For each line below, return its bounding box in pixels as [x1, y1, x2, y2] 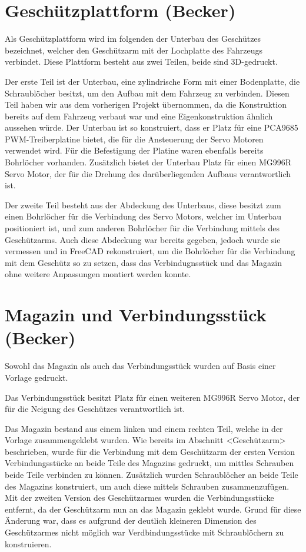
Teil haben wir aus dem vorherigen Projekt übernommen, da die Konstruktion [5, 98, 287, 111]
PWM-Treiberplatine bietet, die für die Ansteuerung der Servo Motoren [5, 132, 264, 145]
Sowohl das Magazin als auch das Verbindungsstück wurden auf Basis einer [5, 360, 276, 372]
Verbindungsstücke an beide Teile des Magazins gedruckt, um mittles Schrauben [5, 457, 294, 469]
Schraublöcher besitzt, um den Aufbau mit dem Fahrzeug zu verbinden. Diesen [5, 87, 290, 99]
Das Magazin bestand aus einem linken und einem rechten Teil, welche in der [5, 422, 283, 434]
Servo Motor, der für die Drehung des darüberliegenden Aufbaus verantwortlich [5, 167, 291, 179]
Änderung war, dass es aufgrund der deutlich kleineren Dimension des [5, 514, 257, 527]
